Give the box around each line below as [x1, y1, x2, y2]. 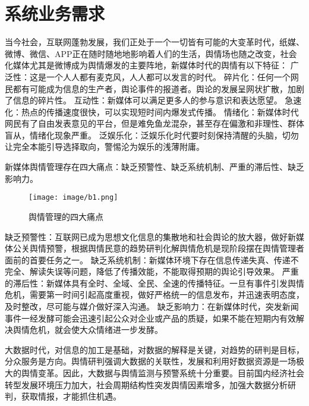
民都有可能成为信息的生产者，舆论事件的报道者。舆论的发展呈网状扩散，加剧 [5, 82, 304, 95]
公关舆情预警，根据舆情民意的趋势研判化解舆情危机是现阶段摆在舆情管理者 [12, 242, 304, 254]
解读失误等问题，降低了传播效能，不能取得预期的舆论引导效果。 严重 [29, 265, 299, 278]
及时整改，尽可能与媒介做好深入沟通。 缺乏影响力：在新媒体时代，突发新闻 [5, 300, 299, 313]
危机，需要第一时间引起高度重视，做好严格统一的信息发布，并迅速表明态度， [5, 288, 304, 301]
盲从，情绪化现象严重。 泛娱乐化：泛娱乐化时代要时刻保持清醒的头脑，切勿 [5, 128, 299, 141]
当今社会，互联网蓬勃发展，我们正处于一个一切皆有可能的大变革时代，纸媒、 [5, 36, 304, 48]
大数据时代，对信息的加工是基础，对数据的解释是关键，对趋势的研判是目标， [5, 343, 304, 355]
